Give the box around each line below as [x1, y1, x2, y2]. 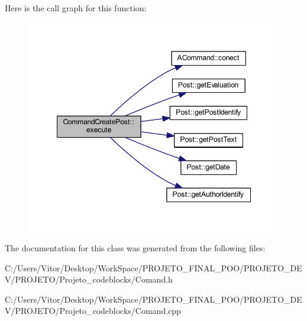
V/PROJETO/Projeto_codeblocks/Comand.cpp [5, 304, 181, 317]
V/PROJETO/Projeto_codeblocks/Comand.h [5, 273, 173, 286]
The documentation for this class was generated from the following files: [5, 242, 266, 254]
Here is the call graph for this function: [5, 2, 147, 14]
